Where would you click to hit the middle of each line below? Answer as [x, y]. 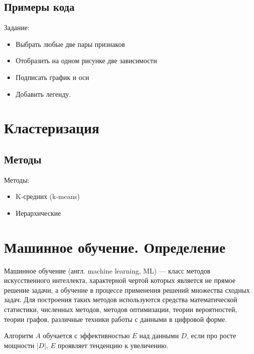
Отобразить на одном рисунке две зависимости [86, 60]
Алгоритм [19, 335]
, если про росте [211, 335]
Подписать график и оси [52, 77]
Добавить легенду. [43, 94]
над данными [159, 335]
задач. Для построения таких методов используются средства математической [121, 299]
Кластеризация [52, 128]
